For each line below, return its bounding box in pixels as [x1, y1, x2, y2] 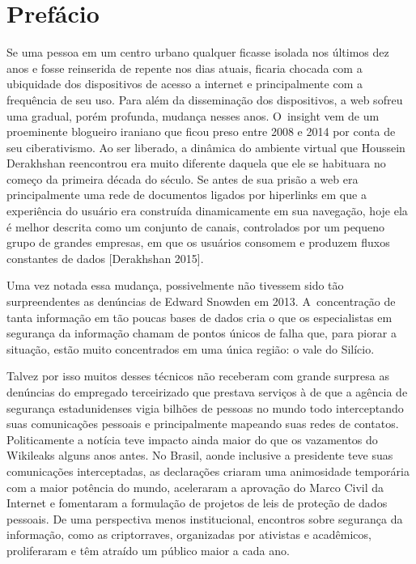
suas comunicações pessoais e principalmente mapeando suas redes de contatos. [6, 415, 399, 432]
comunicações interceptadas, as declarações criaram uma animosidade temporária [6, 462, 410, 479]
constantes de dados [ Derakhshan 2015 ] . [6, 249, 204, 266]
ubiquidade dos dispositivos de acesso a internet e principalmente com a [6, 75, 363, 92]
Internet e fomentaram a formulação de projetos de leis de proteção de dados [6, 494, 388, 511]
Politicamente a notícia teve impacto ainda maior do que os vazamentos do [6, 430, 378, 447]
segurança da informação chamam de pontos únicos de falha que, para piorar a [6, 324, 397, 341]
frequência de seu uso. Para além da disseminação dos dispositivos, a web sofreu [6, 91, 403, 108]
